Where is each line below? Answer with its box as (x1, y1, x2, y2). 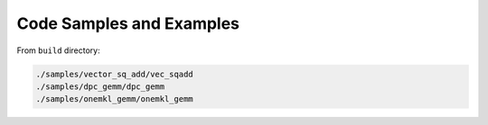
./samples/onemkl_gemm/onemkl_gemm (35, 94, 193, 104)
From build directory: (16, 45, 100, 56)
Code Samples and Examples (16, 13, 239, 33)
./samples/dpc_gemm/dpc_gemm (35, 81, 165, 92)
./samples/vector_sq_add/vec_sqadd (35, 68, 193, 79)
